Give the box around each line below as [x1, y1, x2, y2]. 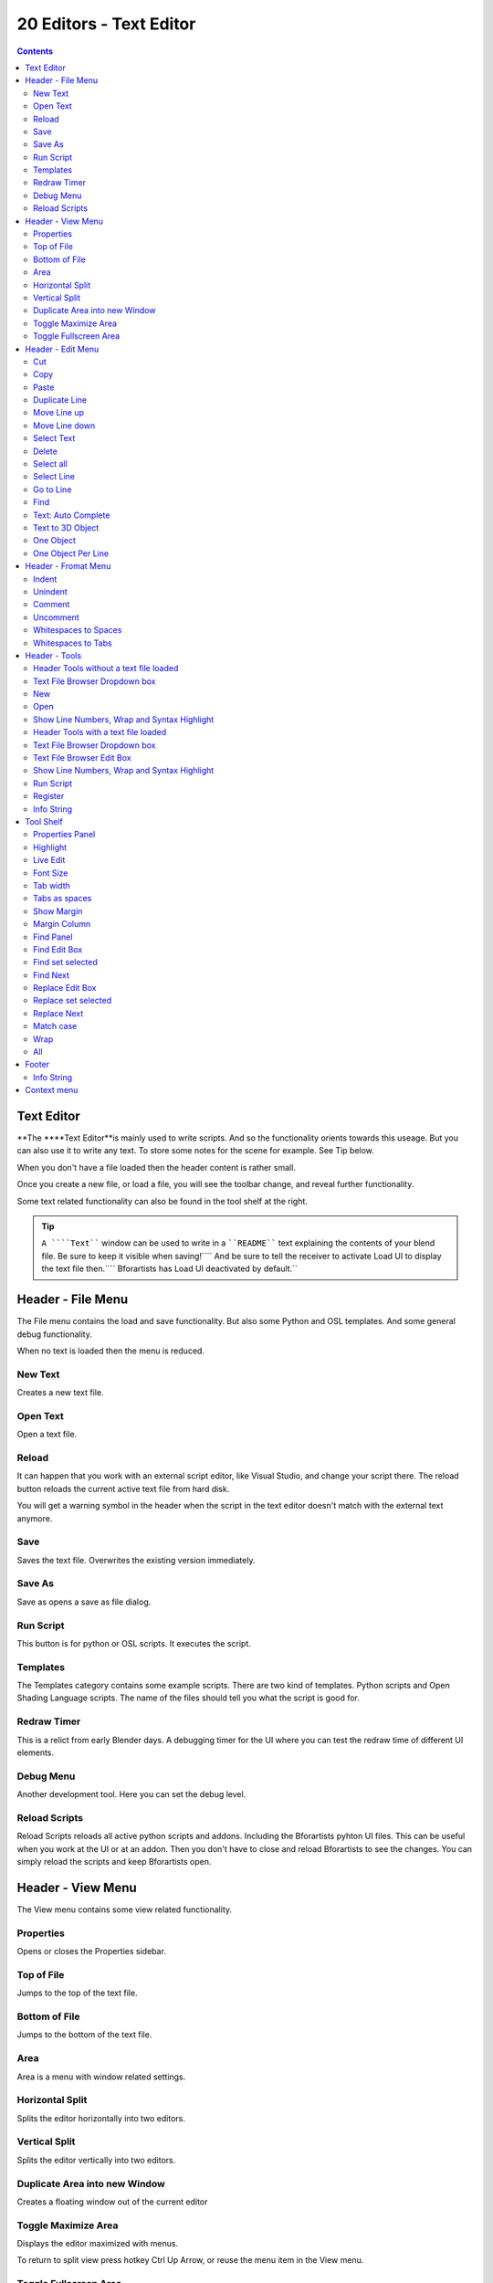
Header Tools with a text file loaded [33, 727, 167, 738]
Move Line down [33, 420, 96, 431]
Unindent [33, 585, 68, 597]
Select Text [33, 433, 76, 444]
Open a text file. [16, 1429, 78, 1440]
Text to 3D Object [33, 522, 100, 533]
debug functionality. [16, 1329, 93, 1340]
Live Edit [33, 855, 66, 866]
